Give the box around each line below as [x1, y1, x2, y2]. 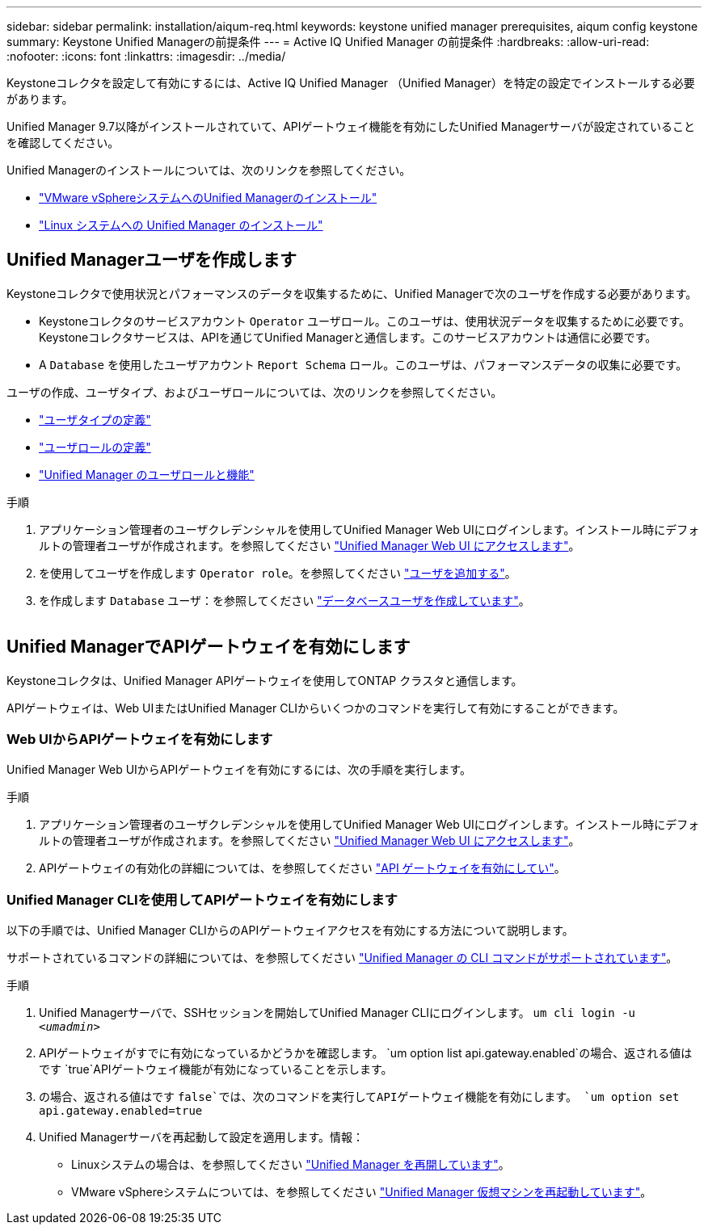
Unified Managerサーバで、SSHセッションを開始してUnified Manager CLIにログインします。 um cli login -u [39, 1006, 636, 1020]
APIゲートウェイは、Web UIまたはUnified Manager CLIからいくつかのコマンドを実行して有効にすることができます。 [6, 700, 625, 715]
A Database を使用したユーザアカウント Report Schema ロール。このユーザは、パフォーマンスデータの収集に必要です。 [39, 357, 688, 372]
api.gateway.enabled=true [39, 1104, 203, 1118]
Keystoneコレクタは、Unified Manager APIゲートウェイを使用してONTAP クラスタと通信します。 [6, 673, 523, 687]
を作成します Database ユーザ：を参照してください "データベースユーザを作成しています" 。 [39, 593, 530, 607]
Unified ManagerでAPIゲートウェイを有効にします [6, 637, 411, 658]
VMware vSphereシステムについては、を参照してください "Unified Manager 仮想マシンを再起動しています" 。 [71, 1185, 652, 1199]
